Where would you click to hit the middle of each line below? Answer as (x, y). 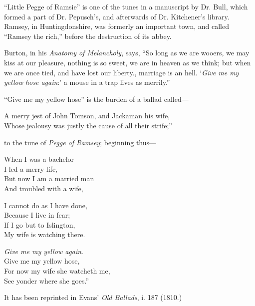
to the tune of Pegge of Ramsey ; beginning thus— (80, 142)
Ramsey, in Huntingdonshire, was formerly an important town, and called (117, 26)
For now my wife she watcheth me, (57, 271)
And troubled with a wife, (44, 188)
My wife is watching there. (45, 234)
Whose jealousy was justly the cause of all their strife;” (88, 125)
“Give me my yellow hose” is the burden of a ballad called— (96, 99)
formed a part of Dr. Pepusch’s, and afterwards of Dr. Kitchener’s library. (117, 16)
